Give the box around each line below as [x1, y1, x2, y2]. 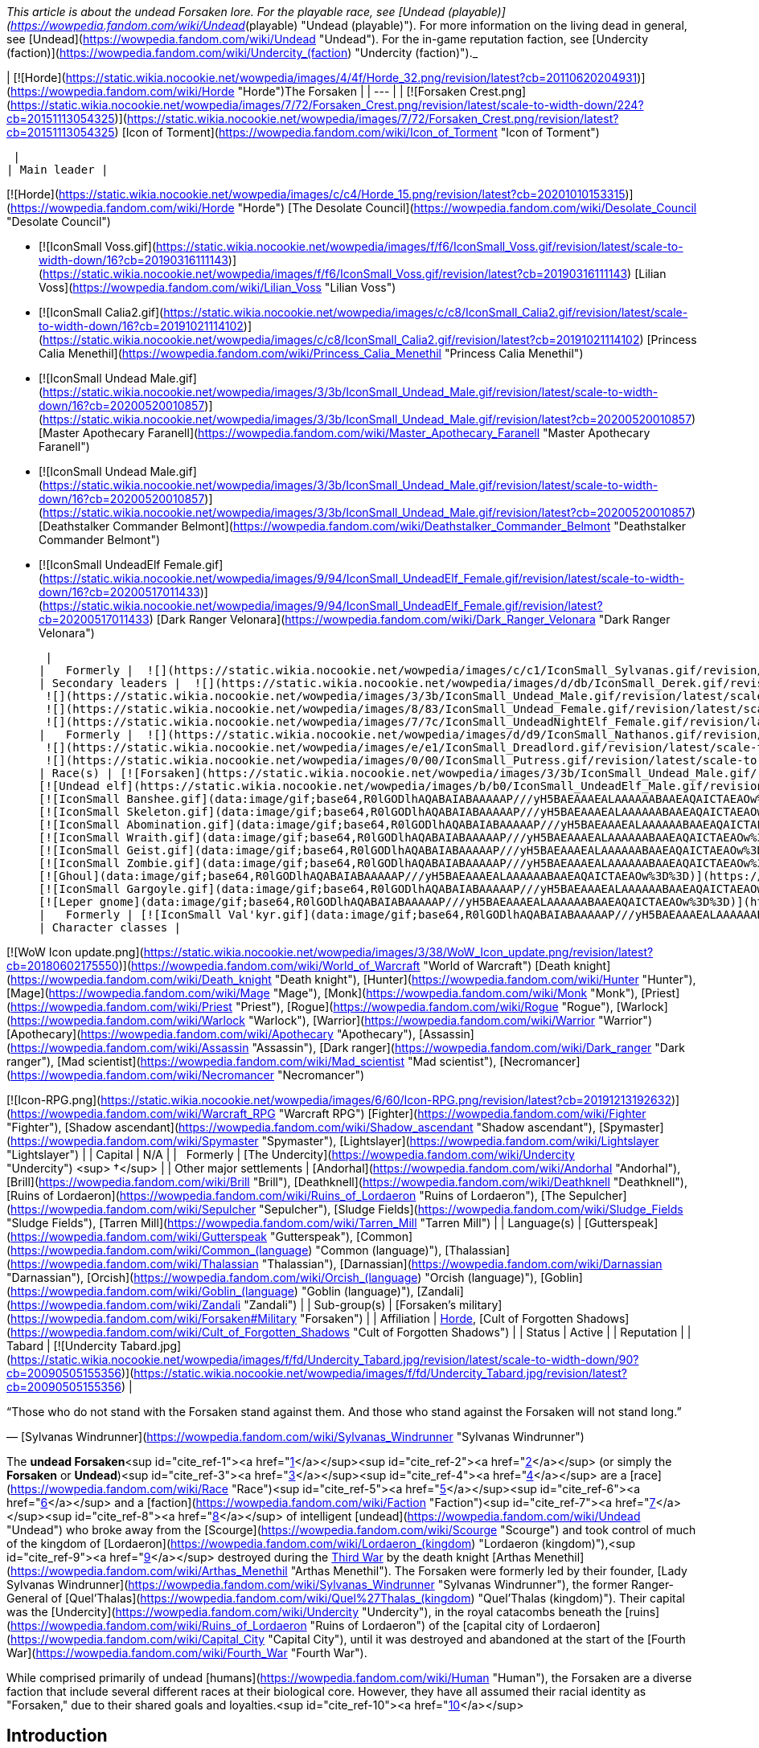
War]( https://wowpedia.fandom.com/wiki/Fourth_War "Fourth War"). [6, 1646, 367, 1660]
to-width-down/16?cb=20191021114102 [39, 319, 244, 333]
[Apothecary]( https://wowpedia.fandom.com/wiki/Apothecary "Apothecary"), [6, 1027, 416, 1041]
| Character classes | [39, 921, 182, 934]
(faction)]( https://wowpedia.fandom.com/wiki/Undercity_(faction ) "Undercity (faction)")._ [6, 46, 478, 59]
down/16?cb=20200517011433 [39, 585, 200, 599]
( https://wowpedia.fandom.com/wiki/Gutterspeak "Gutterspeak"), [6, 1230, 354, 1243]
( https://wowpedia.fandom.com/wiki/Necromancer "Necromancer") [6, 1068, 365, 1082]
